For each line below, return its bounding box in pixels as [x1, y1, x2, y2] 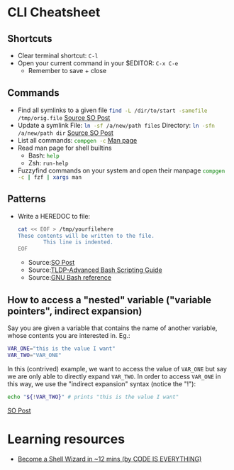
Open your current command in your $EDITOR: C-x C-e [17, 59, 179, 67]
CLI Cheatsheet [7, 4, 101, 21]
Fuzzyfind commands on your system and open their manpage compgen [17, 166, 225, 175]
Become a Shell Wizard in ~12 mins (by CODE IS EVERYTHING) [17, 454, 202, 463]
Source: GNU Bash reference [28, 273, 112, 282]
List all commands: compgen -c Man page [17, 136, 138, 144]
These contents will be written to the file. [17, 232, 155, 239]
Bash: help [28, 151, 60, 160]
